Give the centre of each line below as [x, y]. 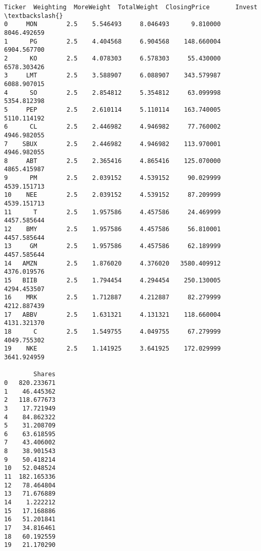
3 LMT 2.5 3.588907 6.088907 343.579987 [113, 76]
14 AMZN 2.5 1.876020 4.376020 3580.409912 [113, 263]
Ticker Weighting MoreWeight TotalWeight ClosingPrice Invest [131, 7]
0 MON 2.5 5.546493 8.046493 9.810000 [113, 24]
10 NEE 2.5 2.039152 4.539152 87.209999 [113, 195]
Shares [45, 374]
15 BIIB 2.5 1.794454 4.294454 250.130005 [113, 280]
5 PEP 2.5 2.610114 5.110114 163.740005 [113, 109]
